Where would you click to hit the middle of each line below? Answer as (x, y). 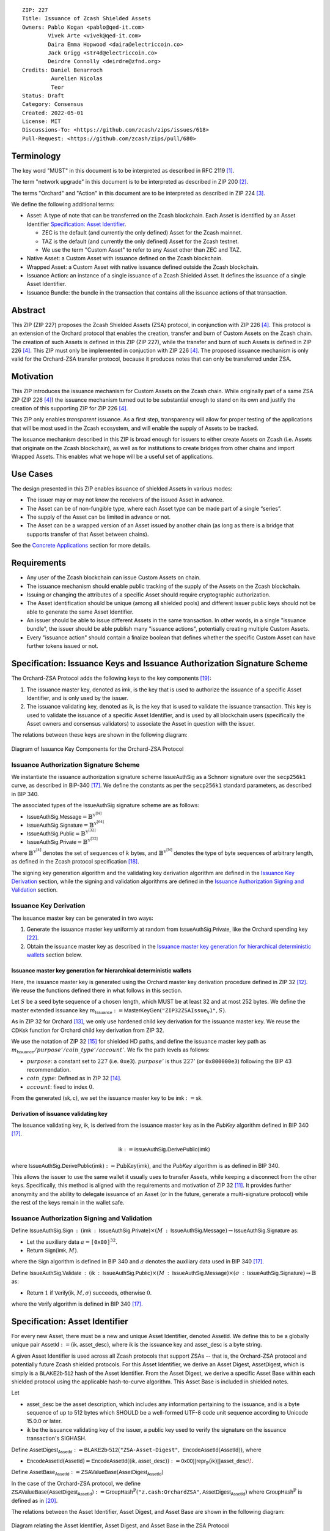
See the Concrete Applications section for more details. (81, 546)
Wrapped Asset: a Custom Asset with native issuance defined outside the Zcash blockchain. (143, 267)
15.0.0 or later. (44, 1421)
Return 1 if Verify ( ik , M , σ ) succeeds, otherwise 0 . (89, 1293)
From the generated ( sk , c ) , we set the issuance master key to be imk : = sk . (107, 1098)
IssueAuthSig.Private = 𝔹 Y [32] (62, 841)
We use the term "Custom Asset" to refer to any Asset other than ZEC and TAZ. (141, 250)
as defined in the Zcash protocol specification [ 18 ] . (75, 862)
